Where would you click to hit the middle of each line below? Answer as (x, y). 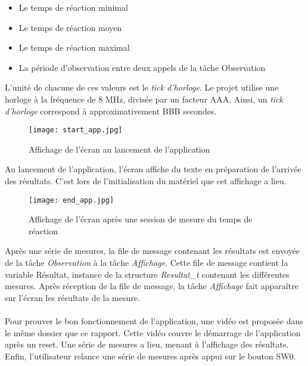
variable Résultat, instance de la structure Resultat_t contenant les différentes (147, 274)
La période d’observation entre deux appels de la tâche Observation (142, 67)
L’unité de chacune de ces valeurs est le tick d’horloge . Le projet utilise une (142, 87)
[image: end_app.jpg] (71, 200)
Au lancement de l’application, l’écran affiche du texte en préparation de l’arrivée (153, 169)
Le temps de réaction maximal (74, 47)
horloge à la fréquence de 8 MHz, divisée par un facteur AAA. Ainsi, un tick (144, 99)
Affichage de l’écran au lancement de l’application (119, 149)
